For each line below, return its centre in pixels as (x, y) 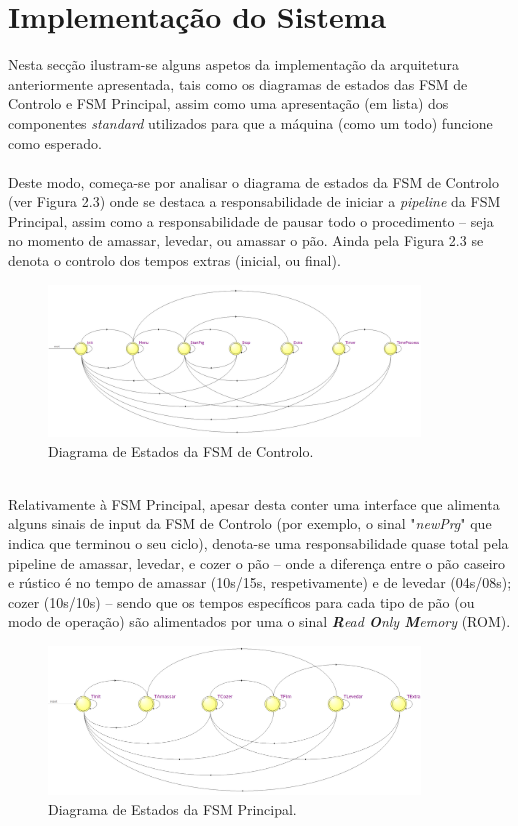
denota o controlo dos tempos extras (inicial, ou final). (174, 260)
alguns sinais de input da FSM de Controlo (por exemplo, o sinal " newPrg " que (250, 523)
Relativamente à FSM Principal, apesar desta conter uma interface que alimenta (254, 503)
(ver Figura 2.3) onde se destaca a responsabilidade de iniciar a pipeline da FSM (254, 201)
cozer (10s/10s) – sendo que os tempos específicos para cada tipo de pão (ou (241, 601)
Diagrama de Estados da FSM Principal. (172, 808)
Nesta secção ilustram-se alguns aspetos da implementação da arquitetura (233, 64)
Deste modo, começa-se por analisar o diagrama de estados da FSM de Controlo (253, 181)
